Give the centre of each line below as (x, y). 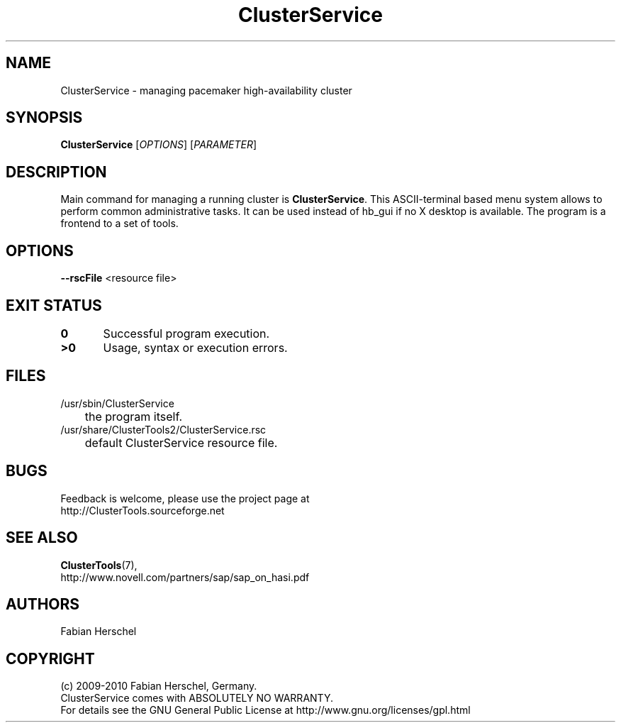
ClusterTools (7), (99, 565)
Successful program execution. (186, 333)
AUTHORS (43, 604)
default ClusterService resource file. (181, 442)
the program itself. (134, 416)
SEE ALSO (42, 538)
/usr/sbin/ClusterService (117, 403)
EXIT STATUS (54, 305)
